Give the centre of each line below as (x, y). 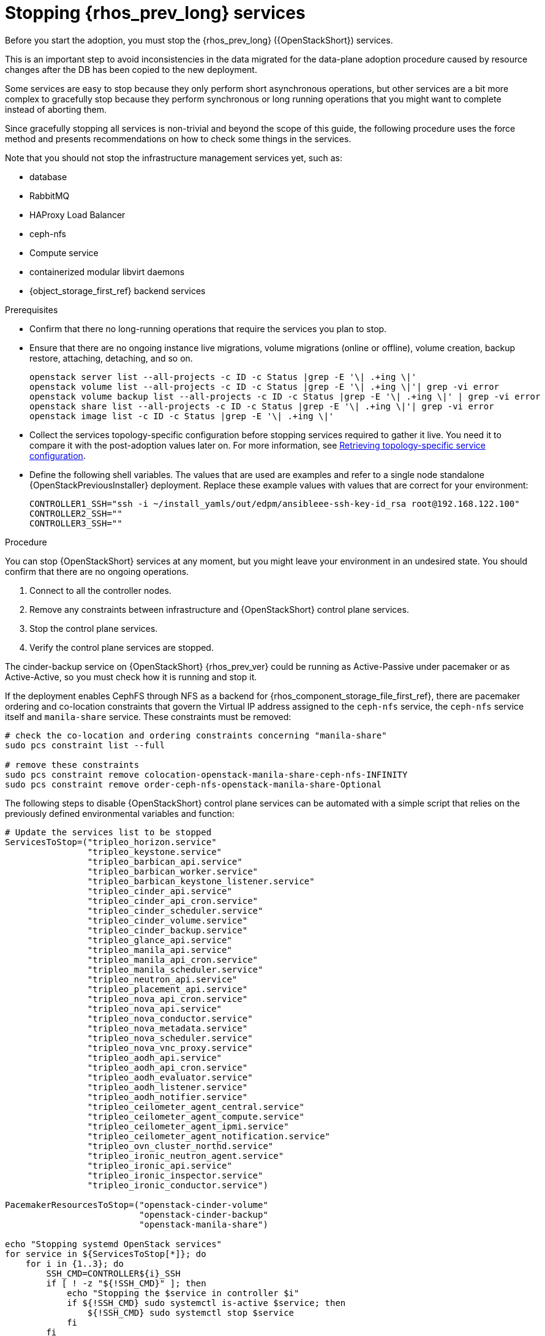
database (48, 176)
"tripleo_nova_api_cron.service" (167, 999)
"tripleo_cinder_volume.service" (167, 920)
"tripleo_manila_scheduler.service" (175, 969)
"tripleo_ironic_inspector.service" (175, 1175)
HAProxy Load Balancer (77, 214)
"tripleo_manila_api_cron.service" (173, 959)
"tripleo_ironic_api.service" (160, 1165)
